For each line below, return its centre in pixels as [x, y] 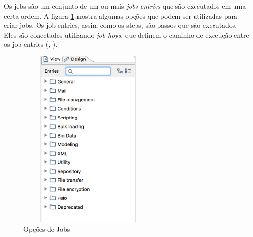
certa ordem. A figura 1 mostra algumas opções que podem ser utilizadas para [121, 15]
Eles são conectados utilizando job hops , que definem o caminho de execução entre [126, 34]
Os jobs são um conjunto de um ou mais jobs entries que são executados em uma [125, 6]
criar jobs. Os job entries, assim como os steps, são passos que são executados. [121, 25]
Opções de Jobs [47, 228]
